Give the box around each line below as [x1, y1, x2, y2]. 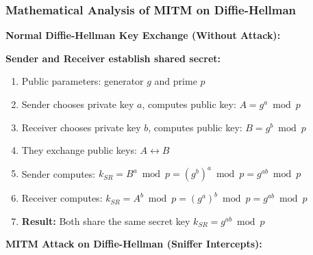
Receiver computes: [21, 191, 103, 205]
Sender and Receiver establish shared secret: [5, 51, 221, 65]
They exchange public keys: [21, 143, 137, 157]
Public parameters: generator [21, 74, 144, 88]
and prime [154, 74, 197, 88]
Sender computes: [21, 166, 96, 180]
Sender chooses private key [21, 97, 134, 111]
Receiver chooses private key [21, 120, 141, 134]
